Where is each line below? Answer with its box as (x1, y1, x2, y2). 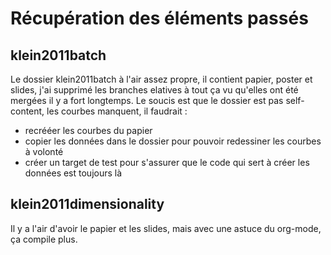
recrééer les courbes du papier (24, 125, 153, 136)
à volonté (24, 146, 64, 157)
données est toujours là (24, 167, 123, 179)
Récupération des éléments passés (10, 7, 309, 30)
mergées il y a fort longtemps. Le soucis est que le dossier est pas (10, 95, 284, 106)
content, (10, 105, 45, 117)
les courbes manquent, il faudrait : (46, 105, 188, 117)
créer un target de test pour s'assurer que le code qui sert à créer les (24, 157, 310, 168)
